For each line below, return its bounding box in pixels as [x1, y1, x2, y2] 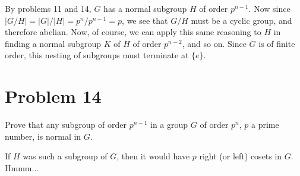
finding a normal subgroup [5, 37, 101, 49]
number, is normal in [5, 130, 81, 142]
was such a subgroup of [23, 150, 108, 162]
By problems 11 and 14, [5, 2, 91, 14]
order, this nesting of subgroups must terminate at [5, 49, 189, 61]
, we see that [122, 14, 168, 26]
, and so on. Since [182, 37, 247, 49]
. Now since [248, 2, 290, 14]
